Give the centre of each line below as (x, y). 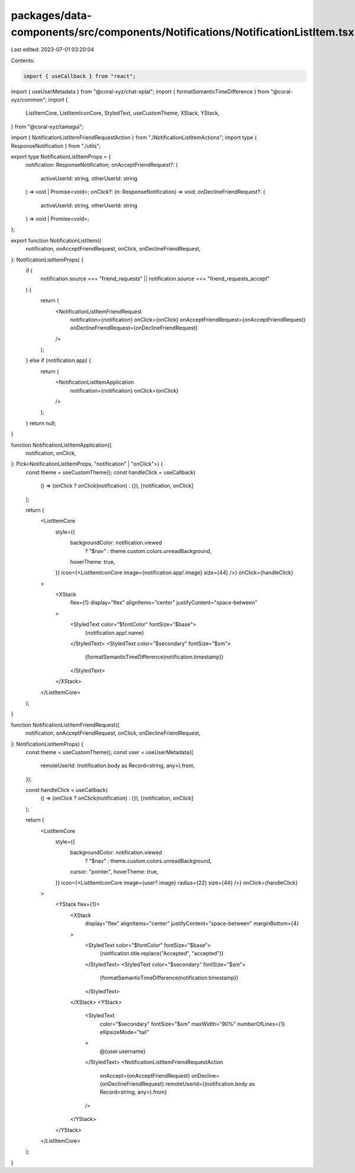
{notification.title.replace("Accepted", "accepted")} (162, 954)
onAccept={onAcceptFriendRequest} (145, 1075)
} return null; (41, 423)
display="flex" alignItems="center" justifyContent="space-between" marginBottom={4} (192, 923)
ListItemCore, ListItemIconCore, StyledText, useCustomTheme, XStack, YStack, (123, 113)
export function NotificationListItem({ (56, 240)
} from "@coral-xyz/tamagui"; (47, 127)
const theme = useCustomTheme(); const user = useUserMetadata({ (109, 752)
